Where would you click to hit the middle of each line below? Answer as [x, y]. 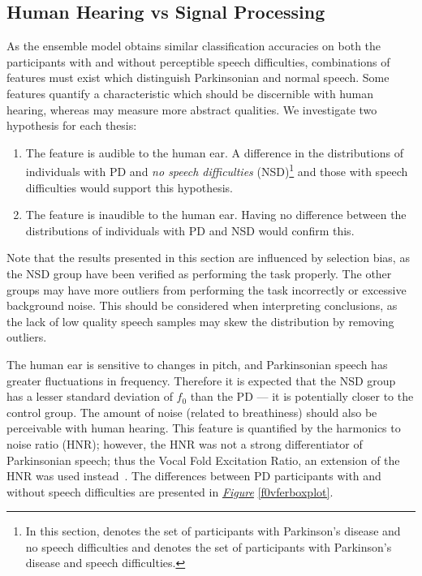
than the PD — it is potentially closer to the [302, 396]
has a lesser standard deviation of [90, 396]
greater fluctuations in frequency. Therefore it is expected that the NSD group [201, 380]
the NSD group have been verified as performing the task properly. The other [199, 273]
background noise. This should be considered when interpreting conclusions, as [202, 305]
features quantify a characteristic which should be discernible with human [190, 93]
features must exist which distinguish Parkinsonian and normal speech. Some [198, 77]
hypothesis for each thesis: [72, 125]
